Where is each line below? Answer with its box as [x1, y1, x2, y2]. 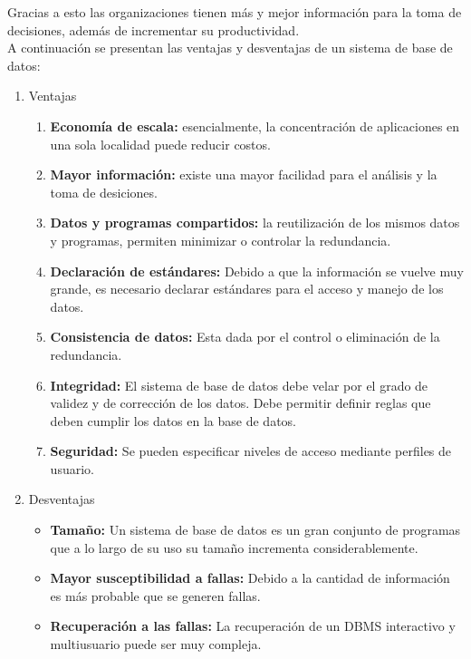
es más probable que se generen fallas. [50, 586, 261, 605]
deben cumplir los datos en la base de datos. [50, 411, 296, 430]
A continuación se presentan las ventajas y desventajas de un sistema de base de [7, 38, 453, 57]
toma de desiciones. [50, 182, 158, 201]
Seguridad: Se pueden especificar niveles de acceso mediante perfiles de [50, 441, 452, 460]
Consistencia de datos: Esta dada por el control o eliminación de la [50, 327, 440, 346]
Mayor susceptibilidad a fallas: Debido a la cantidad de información [50, 568, 450, 587]
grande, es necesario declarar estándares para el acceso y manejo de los [50, 279, 444, 298]
